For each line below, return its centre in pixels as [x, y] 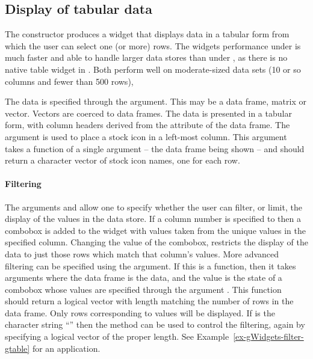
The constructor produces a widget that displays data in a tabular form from [147, 34]
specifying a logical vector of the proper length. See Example [117, 336]
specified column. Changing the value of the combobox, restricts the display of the [156, 242]
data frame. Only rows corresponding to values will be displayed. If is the [140, 312]
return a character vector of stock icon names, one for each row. [122, 160]
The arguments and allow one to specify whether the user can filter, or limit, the [153, 207]
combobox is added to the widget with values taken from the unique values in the [155, 230]
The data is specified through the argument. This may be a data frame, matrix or [156, 101]
